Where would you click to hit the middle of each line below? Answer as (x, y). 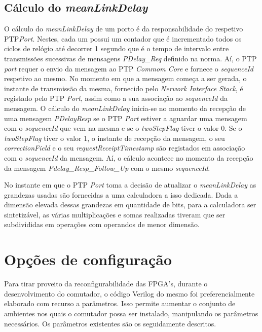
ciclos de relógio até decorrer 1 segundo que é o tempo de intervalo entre (117, 48)
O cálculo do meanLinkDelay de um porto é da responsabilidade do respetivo (124, 29)
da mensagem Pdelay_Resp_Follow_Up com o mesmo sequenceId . (107, 168)
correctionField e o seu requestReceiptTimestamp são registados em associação (125, 148)
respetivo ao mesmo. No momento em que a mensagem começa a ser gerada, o (125, 78)
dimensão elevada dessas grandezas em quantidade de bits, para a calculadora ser (130, 205)
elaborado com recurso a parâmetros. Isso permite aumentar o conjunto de (120, 303)
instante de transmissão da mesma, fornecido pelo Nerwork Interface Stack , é (124, 88)
